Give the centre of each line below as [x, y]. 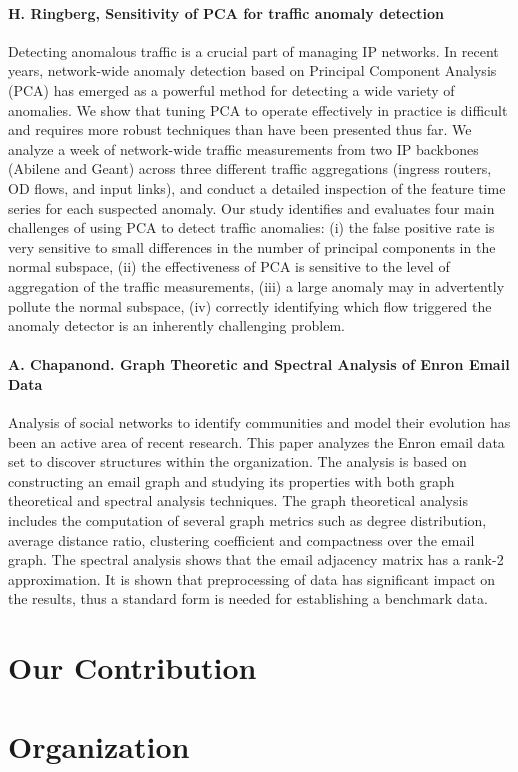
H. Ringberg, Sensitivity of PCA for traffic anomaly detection [226, 12]
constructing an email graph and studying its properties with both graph [231, 480]
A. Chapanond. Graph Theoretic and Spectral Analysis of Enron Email [259, 364]
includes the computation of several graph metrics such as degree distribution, [247, 520]
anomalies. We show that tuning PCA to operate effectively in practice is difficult [258, 109]
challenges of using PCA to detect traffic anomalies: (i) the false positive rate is [251, 227]
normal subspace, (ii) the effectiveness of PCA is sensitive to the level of [229, 266]
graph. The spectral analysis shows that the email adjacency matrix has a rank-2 [256, 559]
